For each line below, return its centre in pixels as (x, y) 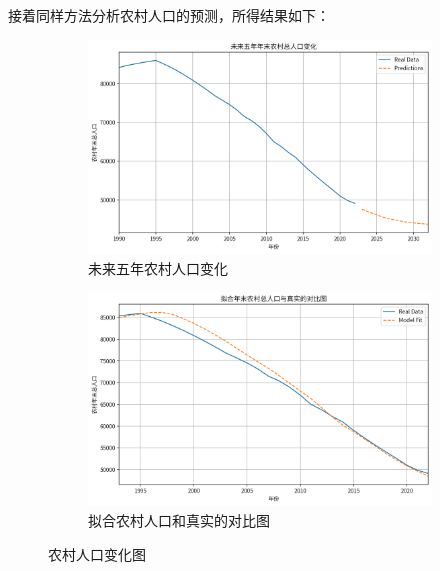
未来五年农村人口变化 (158, 267)
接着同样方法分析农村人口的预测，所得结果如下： (169, 15)
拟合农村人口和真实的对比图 (179, 520)
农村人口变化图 (97, 553)
